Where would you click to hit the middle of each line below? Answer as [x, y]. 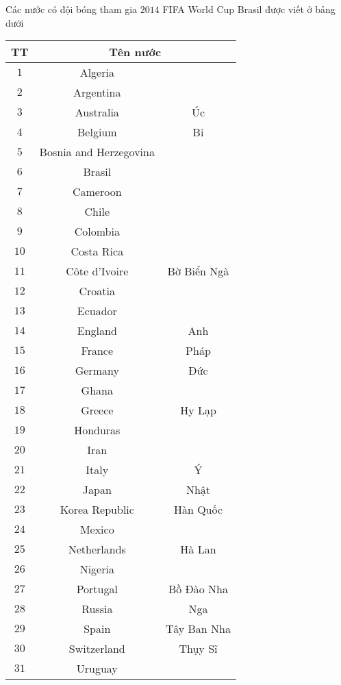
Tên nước [135, 52]
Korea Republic [97, 510]
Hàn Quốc [198, 510]
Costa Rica [97, 251]
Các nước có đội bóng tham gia [72, 9]
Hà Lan [198, 549]
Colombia [97, 232]
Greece [97, 410]
